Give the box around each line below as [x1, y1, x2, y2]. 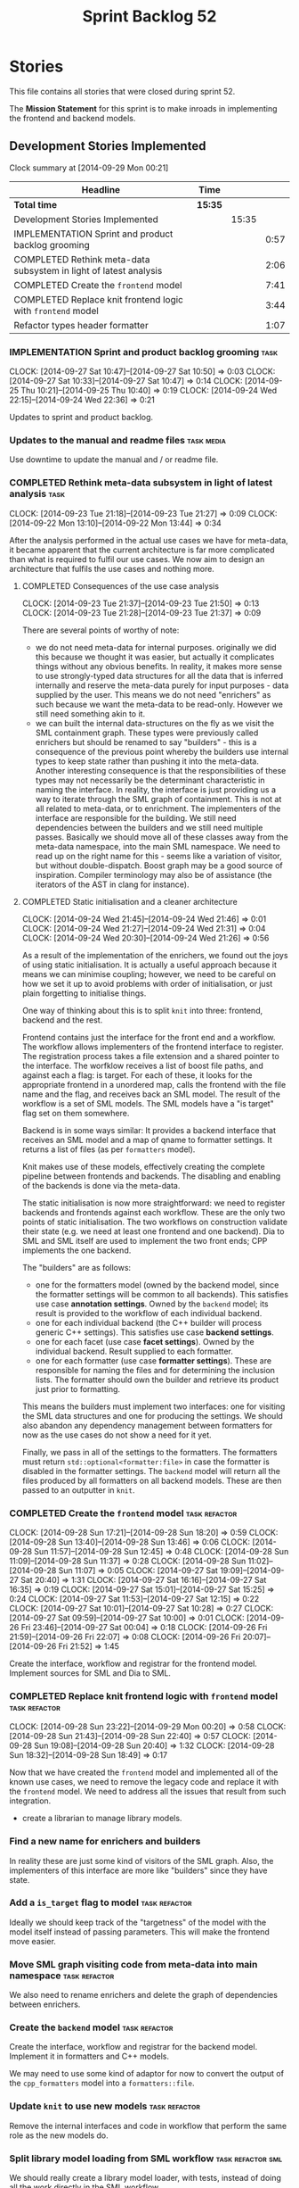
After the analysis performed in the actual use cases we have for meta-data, [9, 535, 289, 545]
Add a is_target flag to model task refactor [9, 1896, 193, 1909]
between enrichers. [9, 1999, 81, 2010]
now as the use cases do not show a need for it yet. [21, 1430, 212, 1440]
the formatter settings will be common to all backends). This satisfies [35, 1289, 289, 1299]
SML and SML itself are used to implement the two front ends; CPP [21, 1235, 268, 1246]
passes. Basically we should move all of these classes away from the [35, 832, 289, 842]
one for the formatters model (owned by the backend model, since [35, 1279, 279, 1290]
